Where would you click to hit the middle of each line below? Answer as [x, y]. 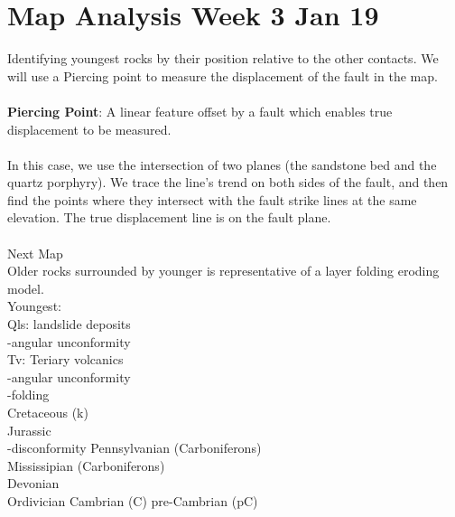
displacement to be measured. [89, 129]
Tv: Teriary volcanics [65, 359]
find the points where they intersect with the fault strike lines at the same [212, 199]
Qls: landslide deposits [69, 324]
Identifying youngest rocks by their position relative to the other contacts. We [223, 58]
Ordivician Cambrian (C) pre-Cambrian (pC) [133, 500]
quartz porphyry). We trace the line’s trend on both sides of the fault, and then [228, 182]
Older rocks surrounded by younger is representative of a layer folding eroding [223, 271]
